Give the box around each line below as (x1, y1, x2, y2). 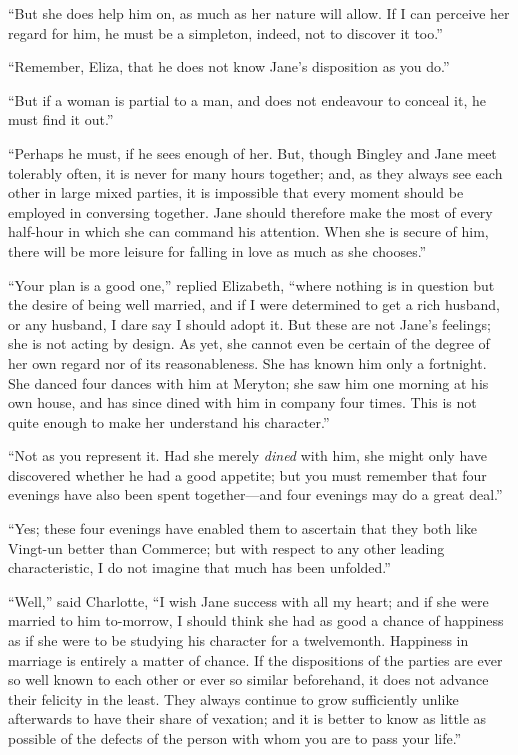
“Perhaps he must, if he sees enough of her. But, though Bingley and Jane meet (8, 142, 497, 163)
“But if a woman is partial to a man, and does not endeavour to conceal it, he (8, 89, 486, 110)
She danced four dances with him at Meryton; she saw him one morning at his (8, 372, 489, 393)
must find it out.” (8, 109, 114, 130)
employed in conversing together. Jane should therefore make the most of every (8, 201, 493, 222)
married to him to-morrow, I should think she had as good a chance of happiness (8, 610, 504, 631)
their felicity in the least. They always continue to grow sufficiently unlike (8, 688, 459, 709)
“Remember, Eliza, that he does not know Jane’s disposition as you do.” (8, 56, 450, 77)
